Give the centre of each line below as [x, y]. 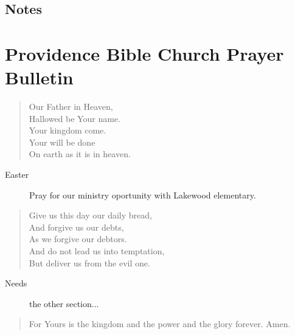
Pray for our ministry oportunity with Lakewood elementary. [143, 195]
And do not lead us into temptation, [97, 251]
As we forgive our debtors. [78, 239]
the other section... [64, 303]
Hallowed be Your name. [75, 118]
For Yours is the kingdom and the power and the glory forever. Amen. [160, 324]
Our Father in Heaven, [71, 107]
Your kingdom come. [68, 130]
